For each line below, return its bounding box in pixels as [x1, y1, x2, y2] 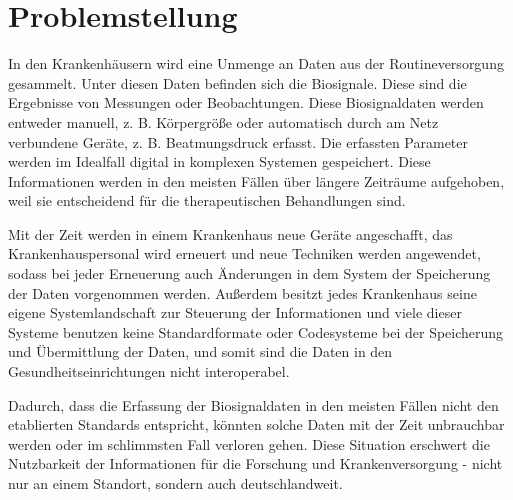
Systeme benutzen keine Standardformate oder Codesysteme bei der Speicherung [8, 321, 504, 342]
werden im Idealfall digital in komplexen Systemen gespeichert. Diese [8, 151, 431, 172]
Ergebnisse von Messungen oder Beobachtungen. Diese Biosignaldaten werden [8, 92, 484, 113]
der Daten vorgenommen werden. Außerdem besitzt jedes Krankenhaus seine [8, 282, 477, 303]
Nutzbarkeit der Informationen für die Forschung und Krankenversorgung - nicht [8, 453, 503, 474]
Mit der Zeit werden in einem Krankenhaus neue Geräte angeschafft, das [8, 223, 453, 244]
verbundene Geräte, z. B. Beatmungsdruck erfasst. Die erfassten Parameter [8, 131, 468, 152]
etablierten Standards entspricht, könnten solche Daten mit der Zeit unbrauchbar [8, 414, 505, 435]
